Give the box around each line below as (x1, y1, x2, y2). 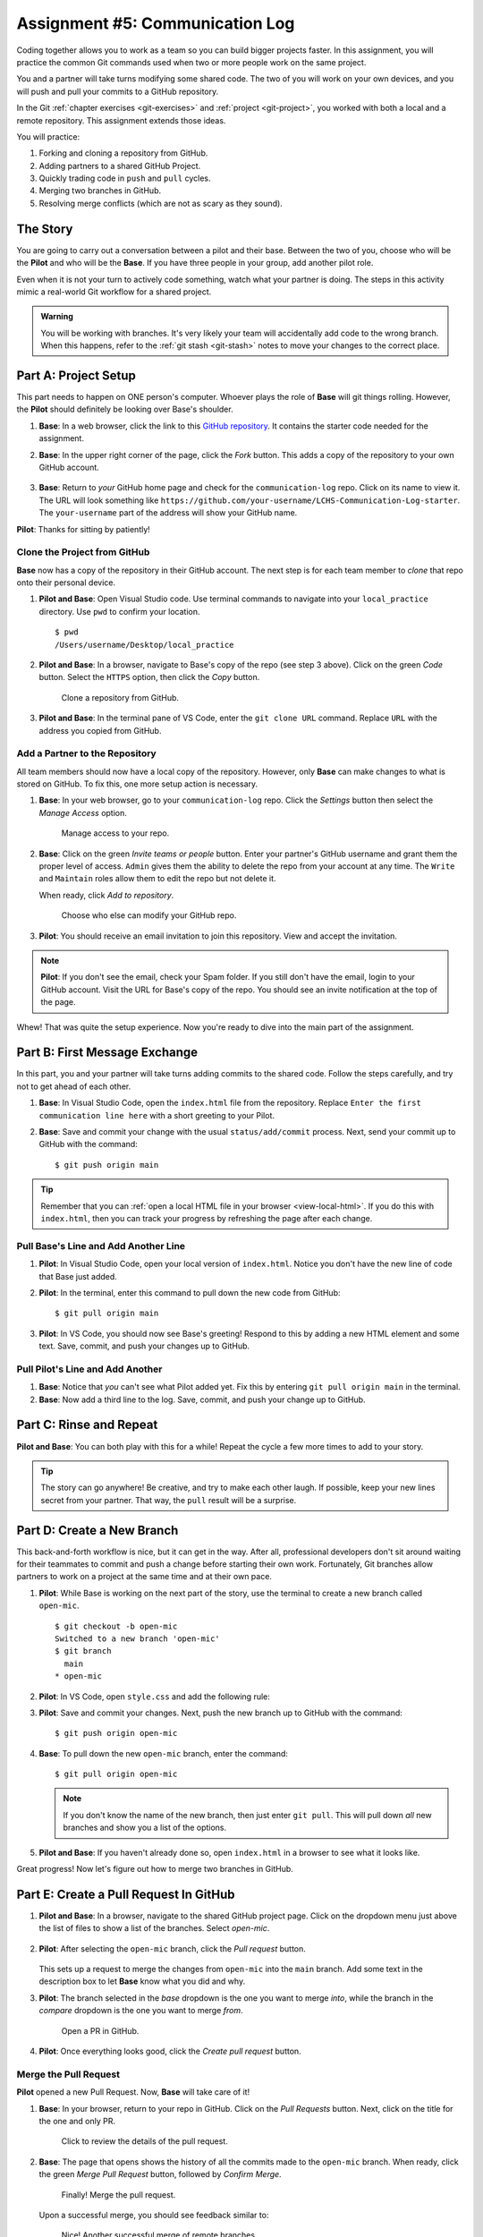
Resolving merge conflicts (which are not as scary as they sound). (38, 198, 284, 208)
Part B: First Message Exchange (16, 1045, 199, 1060)
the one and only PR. (38, 2115, 116, 2126)
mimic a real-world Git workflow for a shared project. (16, 286, 212, 297)
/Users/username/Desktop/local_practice (55, 640, 234, 650)
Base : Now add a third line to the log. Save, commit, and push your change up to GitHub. (38, 1394, 366, 1405)
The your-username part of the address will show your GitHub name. (38, 507, 298, 518)
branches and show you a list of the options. (63, 1822, 227, 1833)
